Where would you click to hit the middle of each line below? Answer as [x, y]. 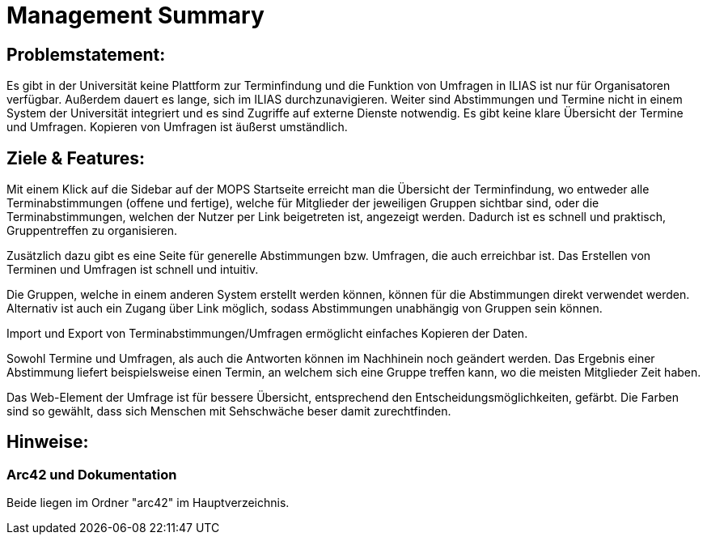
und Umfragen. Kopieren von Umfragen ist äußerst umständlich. [177, 127]
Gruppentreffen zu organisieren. [92, 231]
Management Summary [135, 15]
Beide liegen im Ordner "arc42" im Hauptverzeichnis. [148, 503]
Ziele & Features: [76, 158]
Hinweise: [48, 442]
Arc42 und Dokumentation [92, 474]
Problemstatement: [86, 54]
